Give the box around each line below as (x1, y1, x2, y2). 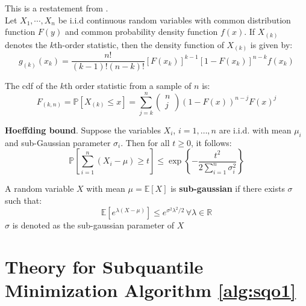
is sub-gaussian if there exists (170, 182, 285, 195)
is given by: (250, 38, 293, 50)
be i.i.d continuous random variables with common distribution (58, 13, 291, 26)
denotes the (5, 38, 48, 50)
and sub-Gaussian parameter (5, 136, 111, 148)
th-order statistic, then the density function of (54, 38, 224, 50)
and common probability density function (64, 25, 218, 38)
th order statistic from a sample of (64, 79, 192, 92)
